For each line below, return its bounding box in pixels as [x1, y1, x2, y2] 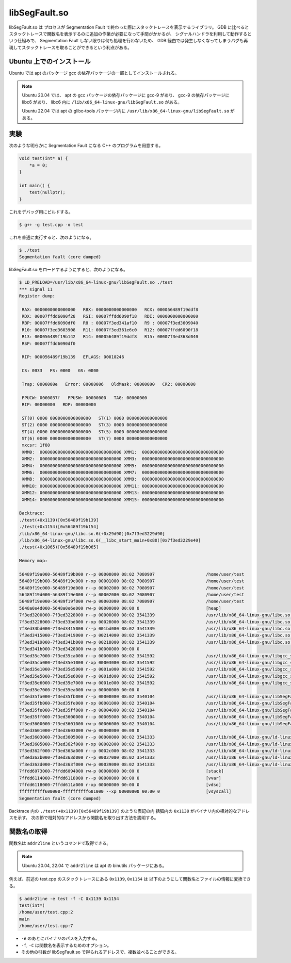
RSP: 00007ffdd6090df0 [22, 341, 76, 346]
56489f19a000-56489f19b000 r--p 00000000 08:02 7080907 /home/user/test [19, 571, 244, 577]
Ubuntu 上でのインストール [9, 57, 91, 65]
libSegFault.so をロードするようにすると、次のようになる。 [9, 267, 128, 273]
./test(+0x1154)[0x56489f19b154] [19, 524, 99, 530]
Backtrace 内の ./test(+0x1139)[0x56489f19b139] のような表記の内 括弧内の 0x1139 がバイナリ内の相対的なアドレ [9, 808, 250, 814]
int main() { [19, 183, 50, 189]
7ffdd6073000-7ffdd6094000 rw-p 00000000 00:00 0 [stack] [19, 768, 224, 774]
